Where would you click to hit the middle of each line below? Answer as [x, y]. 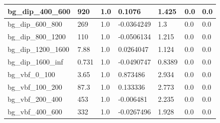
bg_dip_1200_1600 [38, 49]
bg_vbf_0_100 [31, 74]
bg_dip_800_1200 [37, 37]
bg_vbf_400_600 [35, 112]
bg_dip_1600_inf [35, 61]
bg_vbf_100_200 [35, 86]
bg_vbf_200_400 [35, 99]
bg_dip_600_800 [35, 24]
